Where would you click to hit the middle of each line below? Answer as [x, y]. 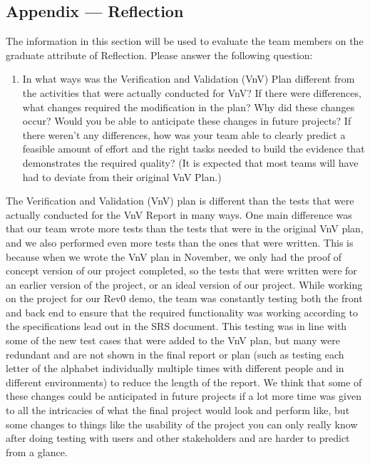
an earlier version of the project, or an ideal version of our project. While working [184, 284]
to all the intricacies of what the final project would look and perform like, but [178, 410]
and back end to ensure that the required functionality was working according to [182, 312]
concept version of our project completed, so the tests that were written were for [181, 270]
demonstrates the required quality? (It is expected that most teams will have [190, 162]
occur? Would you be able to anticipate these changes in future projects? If [187, 121]
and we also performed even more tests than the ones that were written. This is [180, 242]
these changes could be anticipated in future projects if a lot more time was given [184, 396]
